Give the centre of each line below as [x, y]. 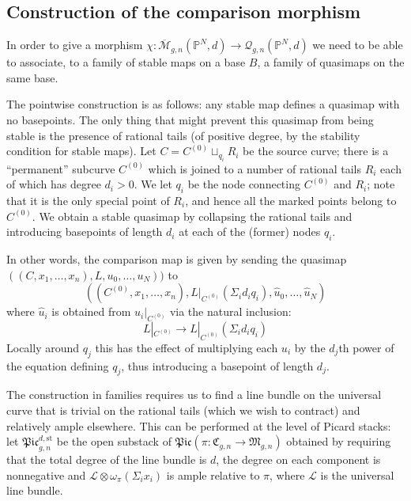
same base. [32, 77]
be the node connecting [244, 184]
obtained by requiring [339, 441]
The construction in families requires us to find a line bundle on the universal [194, 395]
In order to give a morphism [75, 45]
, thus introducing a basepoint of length [217, 365]
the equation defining [58, 365]
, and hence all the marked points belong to [291, 200]
